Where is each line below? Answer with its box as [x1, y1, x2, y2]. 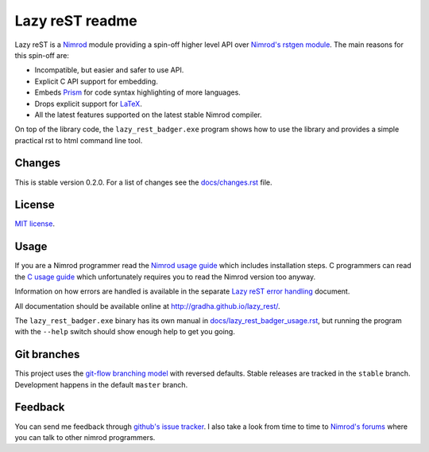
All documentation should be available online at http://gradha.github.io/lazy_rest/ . [14, 301, 281, 310]
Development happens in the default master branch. [14, 380, 188, 389]
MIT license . [14, 219, 56, 228]
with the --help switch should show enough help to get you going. [14, 327, 236, 337]
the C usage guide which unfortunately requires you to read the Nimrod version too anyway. [14, 271, 316, 282]
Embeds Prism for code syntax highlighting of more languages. [34, 88, 242, 97]
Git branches [14, 348, 80, 361]
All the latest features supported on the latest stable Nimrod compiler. [34, 110, 262, 119]
